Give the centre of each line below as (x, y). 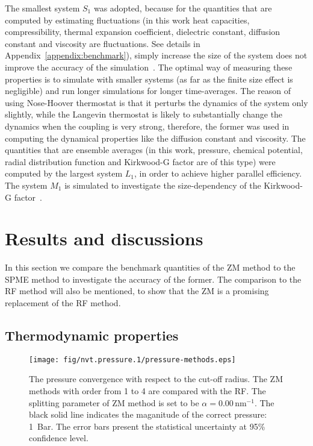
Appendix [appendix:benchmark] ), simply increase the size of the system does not (156, 55)
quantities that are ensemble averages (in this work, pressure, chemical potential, (154, 150)
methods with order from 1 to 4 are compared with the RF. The (147, 391)
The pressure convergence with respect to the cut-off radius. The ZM (156, 379)
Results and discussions (104, 238)
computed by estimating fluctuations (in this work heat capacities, (127, 20)
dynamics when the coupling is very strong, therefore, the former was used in (147, 126)
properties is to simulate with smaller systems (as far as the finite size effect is (149, 79)
